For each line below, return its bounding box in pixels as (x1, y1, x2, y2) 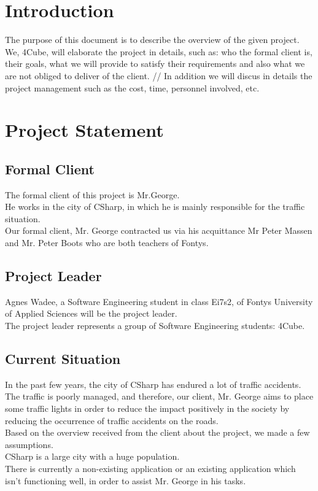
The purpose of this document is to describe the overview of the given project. (5, 33, 300, 46)
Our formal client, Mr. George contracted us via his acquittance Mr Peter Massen (5, 224, 312, 237)
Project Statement (5, 117, 164, 142)
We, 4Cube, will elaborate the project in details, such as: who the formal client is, (5, 45, 312, 58)
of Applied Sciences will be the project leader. (5, 307, 177, 320)
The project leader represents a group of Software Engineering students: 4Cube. (5, 319, 305, 332)
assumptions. (5, 438, 53, 450)
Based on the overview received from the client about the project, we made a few (5, 426, 310, 439)
